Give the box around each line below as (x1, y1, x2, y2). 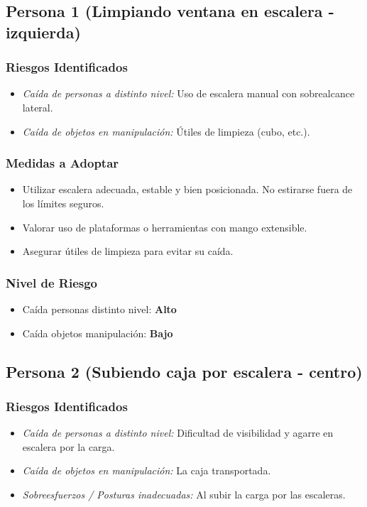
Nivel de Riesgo (6, 273, 97, 291)
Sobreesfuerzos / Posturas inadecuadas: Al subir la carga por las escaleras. (22, 486, 346, 501)
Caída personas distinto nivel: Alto (22, 301, 177, 316)
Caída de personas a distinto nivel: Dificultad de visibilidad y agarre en (22, 425, 334, 440)
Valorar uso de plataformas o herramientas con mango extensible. (22, 219, 307, 234)
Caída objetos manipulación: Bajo (22, 325, 173, 340)
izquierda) (6, 21, 81, 43)
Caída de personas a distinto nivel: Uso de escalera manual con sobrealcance (22, 86, 355, 101)
